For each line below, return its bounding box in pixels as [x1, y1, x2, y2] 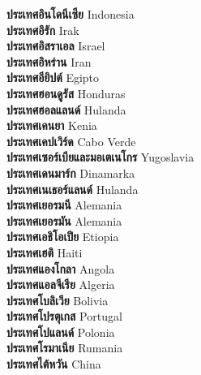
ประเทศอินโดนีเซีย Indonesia [6, 6, 135, 22]
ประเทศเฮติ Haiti [6, 244, 83, 261]
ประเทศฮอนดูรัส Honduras [6, 84, 126, 101]
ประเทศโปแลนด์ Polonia [6, 323, 115, 340]
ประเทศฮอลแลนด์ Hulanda [6, 101, 126, 118]
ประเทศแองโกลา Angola [6, 260, 115, 277]
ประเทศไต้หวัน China [6, 356, 101, 373]
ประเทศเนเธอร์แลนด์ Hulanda [6, 180, 139, 197]
